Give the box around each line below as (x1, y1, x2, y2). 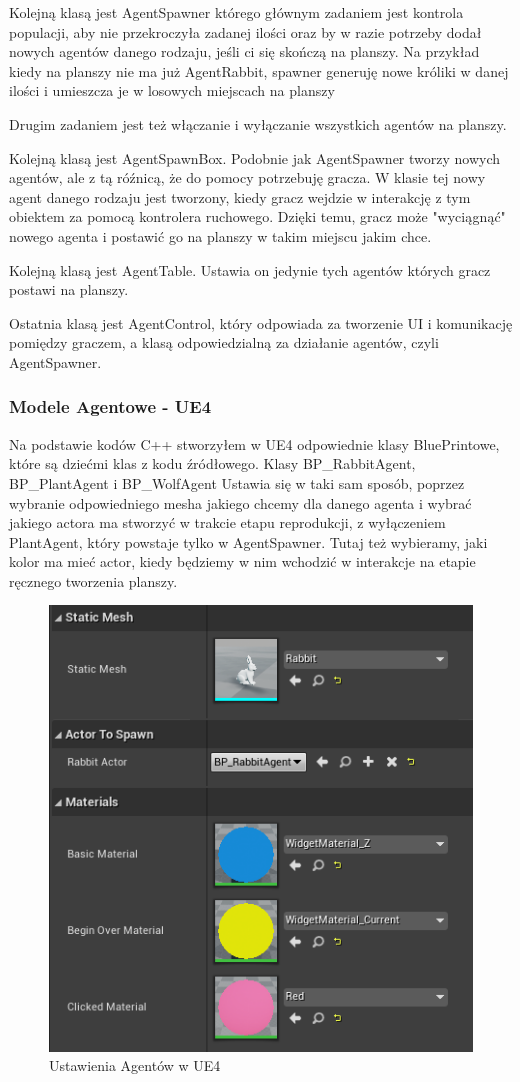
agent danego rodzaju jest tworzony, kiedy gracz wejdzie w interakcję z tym (9, 186, 471, 207)
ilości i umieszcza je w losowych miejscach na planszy (9, 80, 335, 101)
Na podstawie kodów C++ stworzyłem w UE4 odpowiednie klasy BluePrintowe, (9, 433, 500, 454)
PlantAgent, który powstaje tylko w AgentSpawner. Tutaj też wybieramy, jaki (9, 531, 488, 552)
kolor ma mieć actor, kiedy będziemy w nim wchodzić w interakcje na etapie (9, 551, 476, 572)
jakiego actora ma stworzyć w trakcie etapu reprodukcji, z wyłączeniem (9, 512, 446, 533)
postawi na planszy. (9, 279, 129, 300)
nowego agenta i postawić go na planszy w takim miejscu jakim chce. (9, 225, 432, 246)
